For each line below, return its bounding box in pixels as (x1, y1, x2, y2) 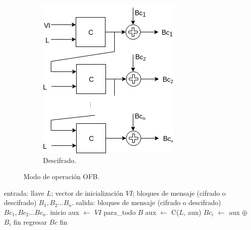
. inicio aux (46, 207, 80, 217)
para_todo (104, 207, 136, 217)
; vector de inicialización (51, 187, 124, 198)
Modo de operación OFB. (23, 171, 100, 182)
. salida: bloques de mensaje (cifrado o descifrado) (72, 197, 221, 207)
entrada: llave (4, 187, 44, 198)
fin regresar (13, 216, 47, 227)
